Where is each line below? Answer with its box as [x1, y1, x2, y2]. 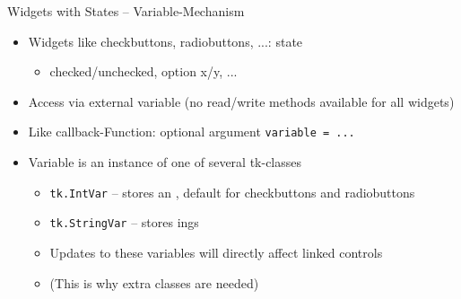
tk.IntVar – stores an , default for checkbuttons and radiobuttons [49, 182, 415, 201]
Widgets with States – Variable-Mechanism [7, 2, 245, 20]
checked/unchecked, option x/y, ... [49, 62, 238, 81]
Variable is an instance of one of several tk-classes [28, 153, 302, 171]
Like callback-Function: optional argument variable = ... [28, 122, 355, 141]
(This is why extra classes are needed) [49, 273, 259, 292]
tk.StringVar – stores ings [49, 213, 199, 232]
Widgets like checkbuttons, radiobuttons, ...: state [28, 31, 303, 50]
